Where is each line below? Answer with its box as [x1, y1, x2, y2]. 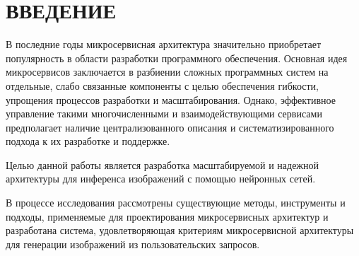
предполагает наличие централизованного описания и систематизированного [6, 120, 334, 134]
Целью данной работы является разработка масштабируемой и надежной [6, 157, 319, 172]
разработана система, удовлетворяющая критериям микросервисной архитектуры [6, 223, 354, 238]
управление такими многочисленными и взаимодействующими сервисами [6, 106, 322, 121]
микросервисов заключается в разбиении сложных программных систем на [6, 64, 329, 79]
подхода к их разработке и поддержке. [6, 134, 170, 149]
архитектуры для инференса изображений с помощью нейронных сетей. [6, 171, 316, 186]
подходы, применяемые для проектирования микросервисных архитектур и [6, 209, 329, 223]
